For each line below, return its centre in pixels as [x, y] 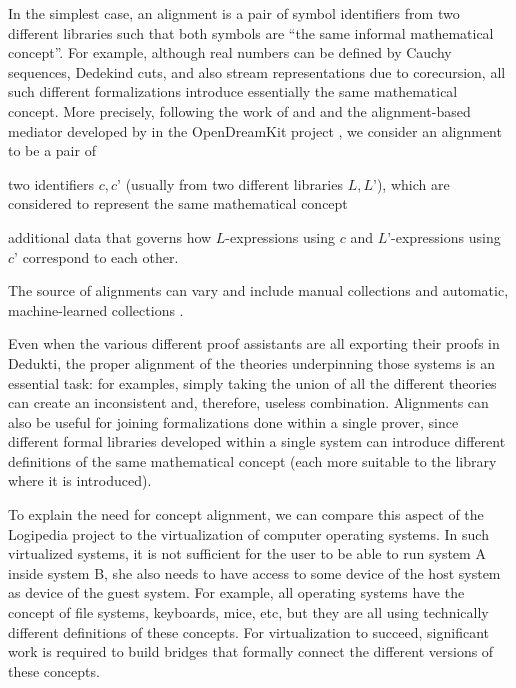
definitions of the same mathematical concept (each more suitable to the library [252, 460]
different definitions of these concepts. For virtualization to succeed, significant [248, 631]
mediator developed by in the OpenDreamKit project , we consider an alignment [255, 130]
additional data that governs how [110, 236]
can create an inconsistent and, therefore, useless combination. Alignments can [248, 402]
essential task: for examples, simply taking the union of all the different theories [252, 382]
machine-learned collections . [96, 309]
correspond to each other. [100, 256]
